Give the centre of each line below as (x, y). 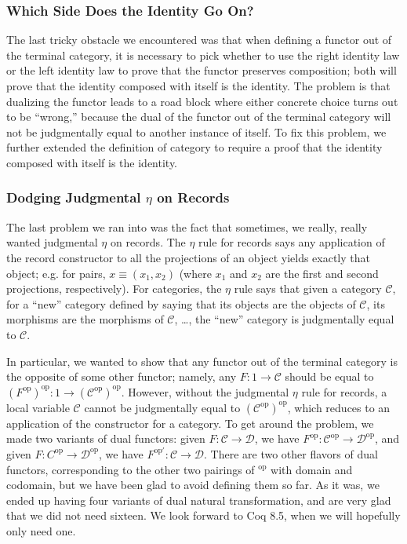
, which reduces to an (339, 407)
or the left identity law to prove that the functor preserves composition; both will (202, 70)
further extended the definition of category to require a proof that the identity (194, 147)
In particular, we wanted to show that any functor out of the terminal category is (202, 361)
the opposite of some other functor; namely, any (122, 376)
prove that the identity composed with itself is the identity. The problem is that (198, 86)
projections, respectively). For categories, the (114, 288)
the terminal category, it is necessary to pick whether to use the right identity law (203, 55)
